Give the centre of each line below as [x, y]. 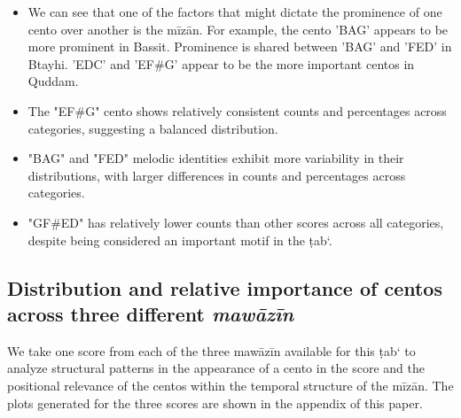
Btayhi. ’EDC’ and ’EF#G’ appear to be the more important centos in [221, 63]
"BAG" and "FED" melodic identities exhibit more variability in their [216, 158]
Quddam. [53, 81]
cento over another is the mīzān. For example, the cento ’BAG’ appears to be [238, 29]
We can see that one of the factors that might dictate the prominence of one [235, 12]
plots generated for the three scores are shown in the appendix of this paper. [215, 403]
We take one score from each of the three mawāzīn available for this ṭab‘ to [211, 350]
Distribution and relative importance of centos [225, 287]
